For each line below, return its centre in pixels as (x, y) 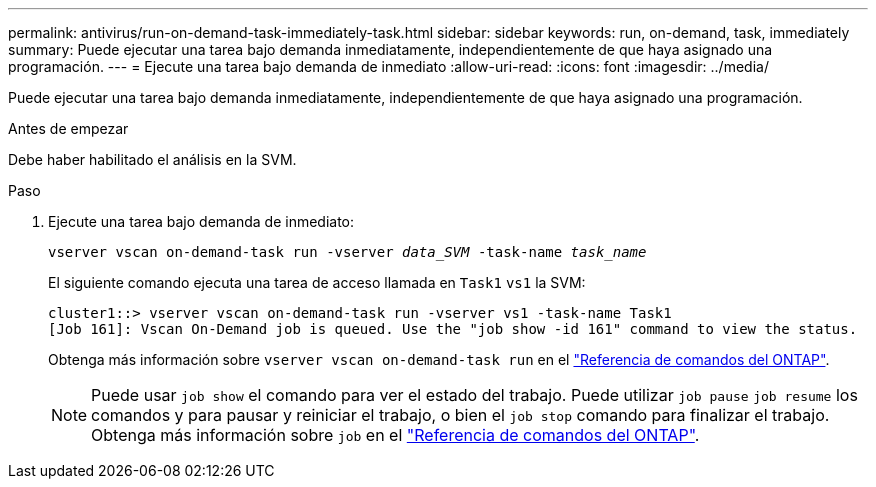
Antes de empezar (68, 128)
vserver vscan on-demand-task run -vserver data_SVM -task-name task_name (347, 252)
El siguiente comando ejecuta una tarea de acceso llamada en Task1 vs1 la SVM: (317, 282)
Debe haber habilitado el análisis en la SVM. (152, 159)
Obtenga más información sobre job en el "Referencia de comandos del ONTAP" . (395, 435)
